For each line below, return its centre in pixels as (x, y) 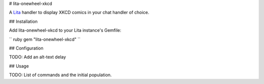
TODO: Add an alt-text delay (37, 57)
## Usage (19, 66)
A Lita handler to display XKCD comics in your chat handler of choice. (79, 13)
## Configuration (26, 48)
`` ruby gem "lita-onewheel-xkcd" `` (45, 39)
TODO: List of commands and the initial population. (60, 75)
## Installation (23, 21)
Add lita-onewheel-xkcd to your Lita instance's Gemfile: (65, 30)
